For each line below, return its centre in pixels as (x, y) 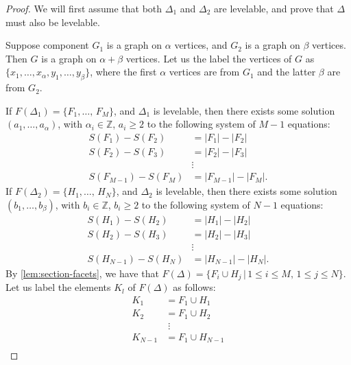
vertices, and (201, 45)
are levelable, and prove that (274, 8)
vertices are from (204, 72)
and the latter (287, 72)
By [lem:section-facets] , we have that (82, 273)
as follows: (194, 287)
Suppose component (47, 45)
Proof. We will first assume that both (84, 8)
